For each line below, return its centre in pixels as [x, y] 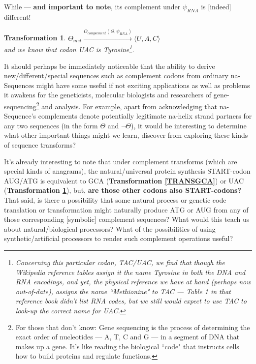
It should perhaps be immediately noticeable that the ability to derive [110, 66]
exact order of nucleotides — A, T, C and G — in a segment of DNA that [128, 337]
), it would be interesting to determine [189, 125]
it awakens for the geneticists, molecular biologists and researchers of [108, 95]
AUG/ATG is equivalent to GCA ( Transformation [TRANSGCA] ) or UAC [124, 180]
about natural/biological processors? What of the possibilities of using [110, 228]
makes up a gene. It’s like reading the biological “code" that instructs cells [127, 346]
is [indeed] [216, 6]
